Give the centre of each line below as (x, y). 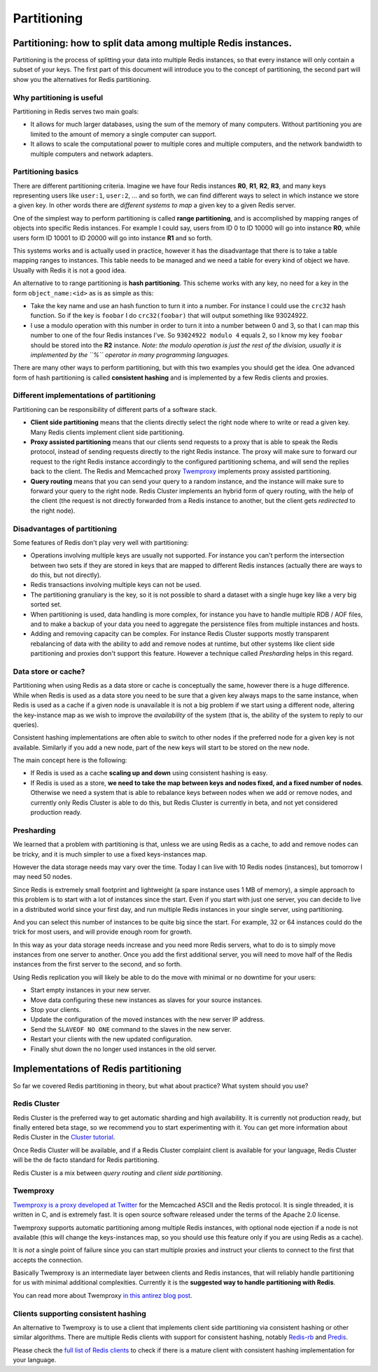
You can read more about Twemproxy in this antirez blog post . (103, 1295)
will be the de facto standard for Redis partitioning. (86, 1160)
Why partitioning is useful (58, 97)
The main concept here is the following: (70, 761)
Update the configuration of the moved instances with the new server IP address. (148, 1020)
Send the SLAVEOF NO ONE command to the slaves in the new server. (131, 1029)
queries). (26, 724)
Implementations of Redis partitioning (97, 1069)
